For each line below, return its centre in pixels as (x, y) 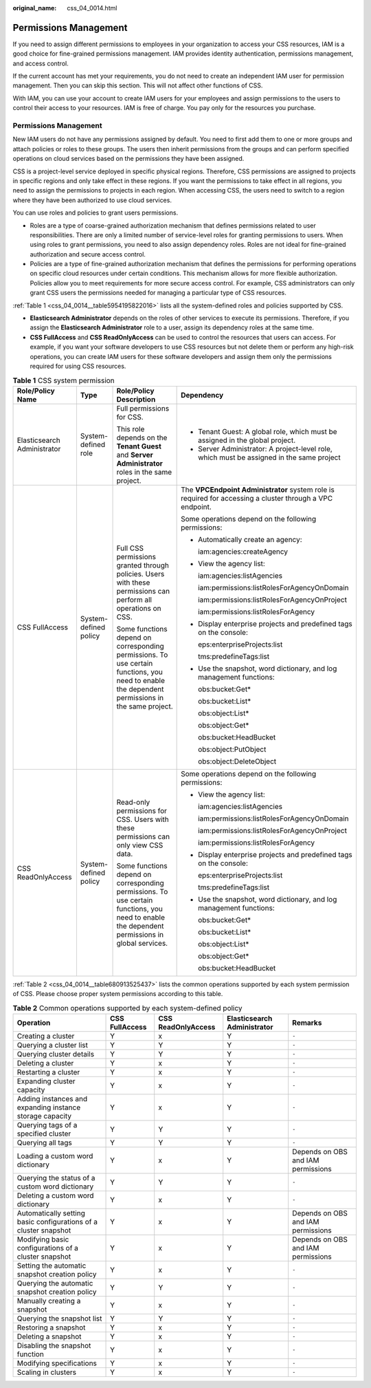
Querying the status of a (56, 1178)
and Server (135, 455)
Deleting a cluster (45, 1063)
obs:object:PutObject (232, 749)
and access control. (41, 63)
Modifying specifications (57, 1363)
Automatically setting (51, 1213)
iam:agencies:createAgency (243, 552)
